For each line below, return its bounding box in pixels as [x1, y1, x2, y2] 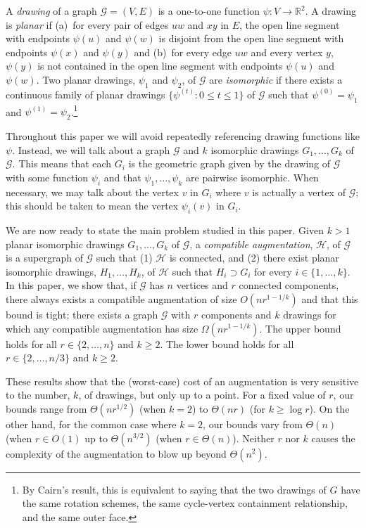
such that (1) [96, 250, 153, 265]
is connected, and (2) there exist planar [169, 250, 339, 265]
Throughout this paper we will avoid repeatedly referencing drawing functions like [6, 129, 360, 143]
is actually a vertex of [252, 184, 346, 199]
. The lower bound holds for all [160, 336, 294, 351]
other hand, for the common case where [6, 416, 177, 431]
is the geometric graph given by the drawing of [128, 156, 331, 171]
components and [201, 307, 272, 321]
